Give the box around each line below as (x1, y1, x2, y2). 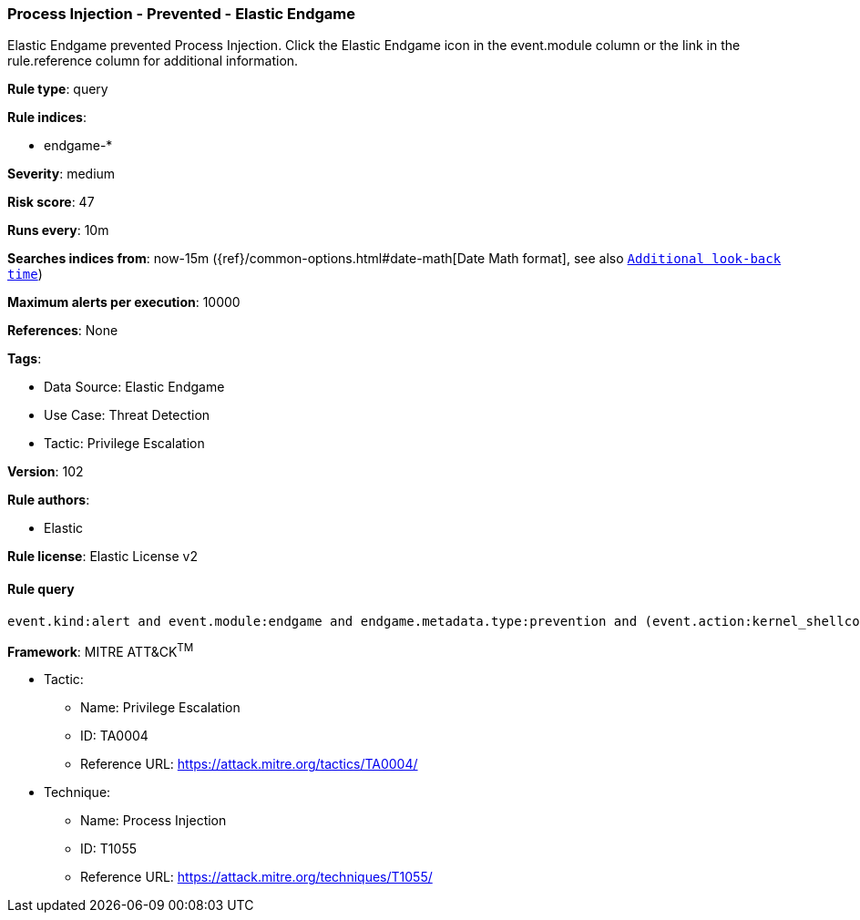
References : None (7, 322, 118, 339)
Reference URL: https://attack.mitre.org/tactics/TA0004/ (80, 756, 418, 772)
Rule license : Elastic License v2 (7, 548, 198, 565)
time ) (7, 266, 43, 282)
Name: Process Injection (80, 813, 227, 829)
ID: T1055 (80, 841, 138, 857)
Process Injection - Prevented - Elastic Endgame (7, 5, 356, 23)
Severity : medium (7, 166, 116, 182)
